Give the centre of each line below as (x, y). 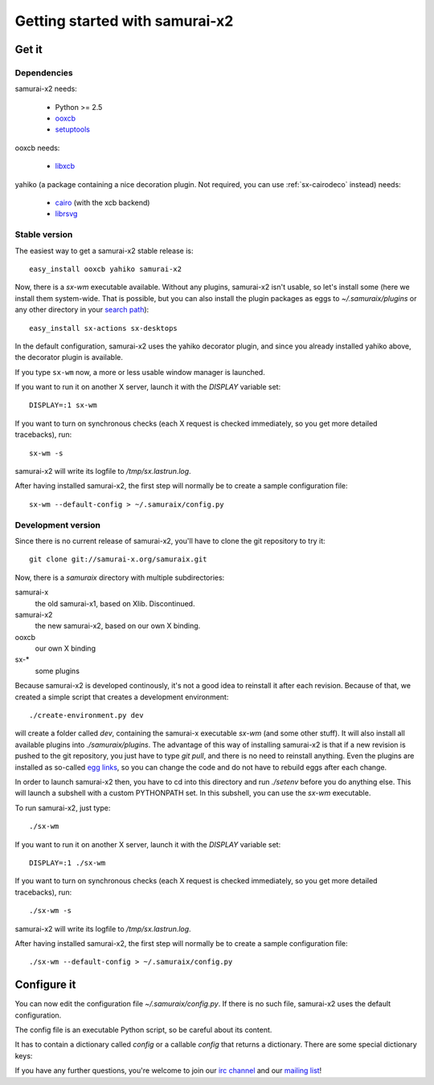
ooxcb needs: (37, 148)
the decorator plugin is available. (69, 357)
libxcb (65, 166)
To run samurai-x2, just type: (63, 808)
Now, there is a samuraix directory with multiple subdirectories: (120, 577)
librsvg (66, 214)
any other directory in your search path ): (82, 310)
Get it (29, 49)
